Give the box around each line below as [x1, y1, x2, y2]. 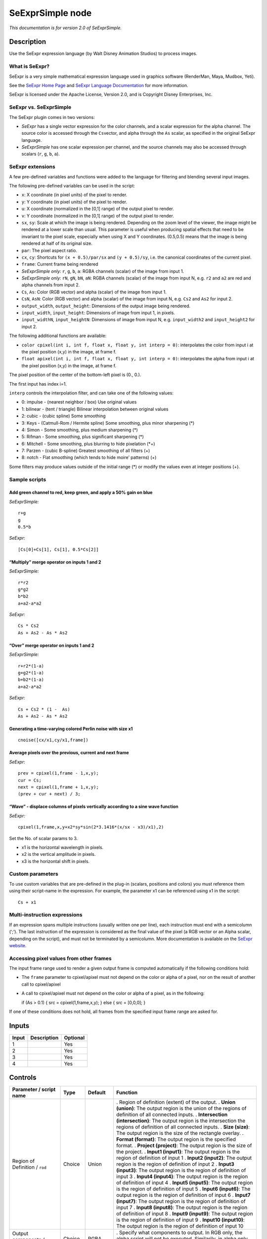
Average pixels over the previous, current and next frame [9, 750, 129, 756]
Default [88, 1089, 106, 1096]
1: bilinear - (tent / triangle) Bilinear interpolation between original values [21, 406, 169, 412]
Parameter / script [12, 1086, 56, 1093]
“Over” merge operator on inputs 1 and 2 [9, 642, 94, 648]
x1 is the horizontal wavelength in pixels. [21, 844, 104, 850]
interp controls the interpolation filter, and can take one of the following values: [9, 390, 174, 396]
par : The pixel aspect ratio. [21, 247, 78, 253]
